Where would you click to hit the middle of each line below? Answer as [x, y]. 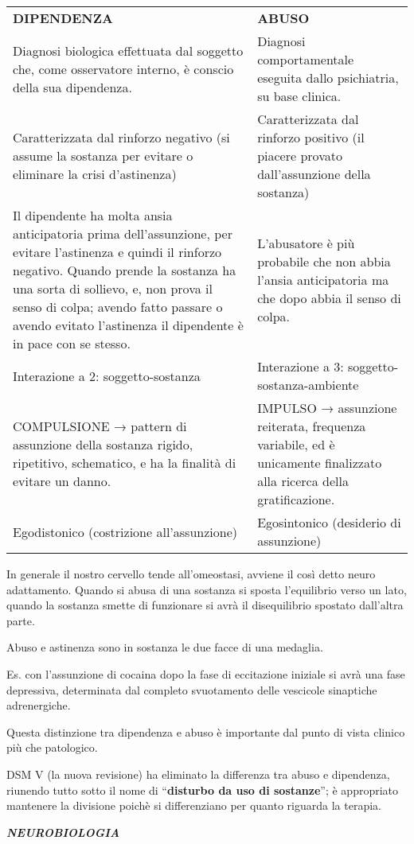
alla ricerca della [303, 481]
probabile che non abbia [324, 261]
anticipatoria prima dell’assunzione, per [123, 233]
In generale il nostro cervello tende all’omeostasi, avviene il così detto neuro [191, 574]
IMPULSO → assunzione [327, 408]
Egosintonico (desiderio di [329, 522]
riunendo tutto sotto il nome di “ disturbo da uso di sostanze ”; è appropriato [203, 790]
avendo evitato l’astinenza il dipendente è [128, 325]
